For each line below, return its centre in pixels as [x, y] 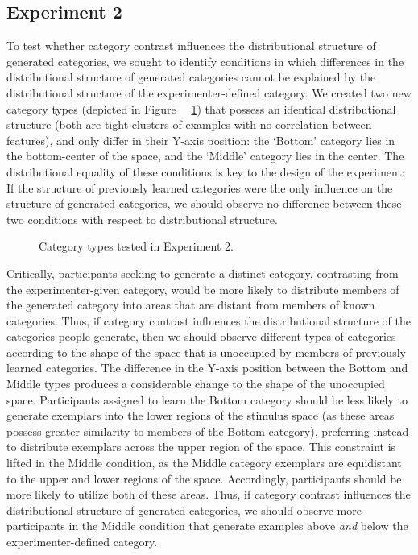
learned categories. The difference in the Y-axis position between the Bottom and [207, 368]
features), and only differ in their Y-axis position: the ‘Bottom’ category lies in [201, 140]
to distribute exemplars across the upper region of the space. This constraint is [201, 447]
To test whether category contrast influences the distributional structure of [191, 46]
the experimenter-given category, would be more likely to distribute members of [203, 289]
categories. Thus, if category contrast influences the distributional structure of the [209, 320]
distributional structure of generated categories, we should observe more [184, 509]
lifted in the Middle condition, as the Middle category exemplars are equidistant [204, 463]
